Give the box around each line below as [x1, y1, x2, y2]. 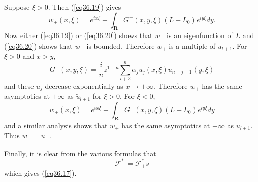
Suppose [4, 2, 30, 12]
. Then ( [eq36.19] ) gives [48, 2, 121, 12]
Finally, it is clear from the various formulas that [4, 148, 156, 158]
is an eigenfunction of [167, 30, 233, 41]
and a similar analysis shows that [4, 120, 108, 130]
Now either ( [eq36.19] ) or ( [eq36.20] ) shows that [4, 30, 153, 41]
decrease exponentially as [45, 81, 123, 91]
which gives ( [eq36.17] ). [4, 168, 77, 178]
